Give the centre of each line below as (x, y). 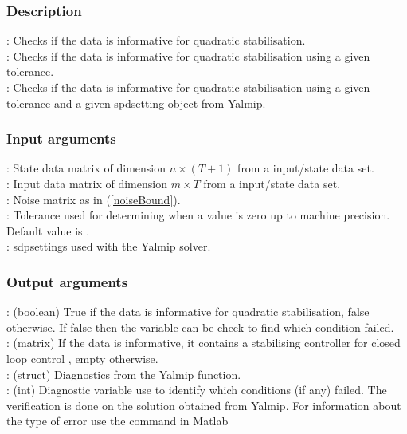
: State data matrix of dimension (86, 168)
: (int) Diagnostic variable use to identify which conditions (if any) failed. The (197, 390)
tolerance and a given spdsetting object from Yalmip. (136, 103)
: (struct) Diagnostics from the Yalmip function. (124, 374)
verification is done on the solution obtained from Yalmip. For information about (204, 405)
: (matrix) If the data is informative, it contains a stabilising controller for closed (203, 343)
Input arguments (61, 138)
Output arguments (67, 281)
